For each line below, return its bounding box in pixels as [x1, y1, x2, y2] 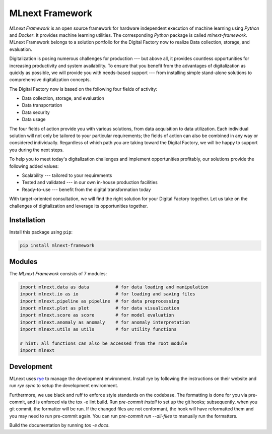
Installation [9, 216, 45, 224]
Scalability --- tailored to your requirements [22, 172, 112, 178]
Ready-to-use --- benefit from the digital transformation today [22, 187, 151, 193]
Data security [22, 109, 50, 115]
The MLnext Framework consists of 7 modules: [9, 270, 107, 277]
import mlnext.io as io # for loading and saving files [20, 291, 195, 297]
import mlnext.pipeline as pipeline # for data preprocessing [20, 298, 180, 304]
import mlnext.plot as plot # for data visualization [20, 305, 180, 311]
